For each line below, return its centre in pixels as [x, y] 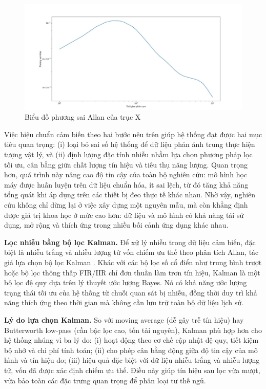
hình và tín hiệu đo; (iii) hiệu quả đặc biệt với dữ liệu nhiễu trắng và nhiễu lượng [132, 360]
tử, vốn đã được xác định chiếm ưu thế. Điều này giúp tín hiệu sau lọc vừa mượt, [132, 370]
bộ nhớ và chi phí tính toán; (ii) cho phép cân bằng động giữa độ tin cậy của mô [131, 350]
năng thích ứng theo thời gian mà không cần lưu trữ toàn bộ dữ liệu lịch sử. [124, 302]
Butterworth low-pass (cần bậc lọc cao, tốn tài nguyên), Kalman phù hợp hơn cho [133, 330]
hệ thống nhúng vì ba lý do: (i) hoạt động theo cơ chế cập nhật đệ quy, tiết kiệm [131, 340]
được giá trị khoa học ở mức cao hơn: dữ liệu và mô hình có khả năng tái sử [124, 215]
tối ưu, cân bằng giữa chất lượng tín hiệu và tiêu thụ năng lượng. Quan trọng [126, 164]
